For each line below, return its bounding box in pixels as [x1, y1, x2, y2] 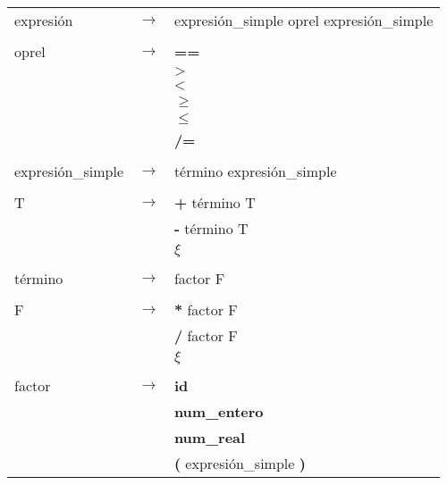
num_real [173, 427, 246, 447]
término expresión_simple [173, 161, 337, 181]
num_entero [173, 401, 264, 422]
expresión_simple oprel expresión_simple [173, 10, 434, 30]
